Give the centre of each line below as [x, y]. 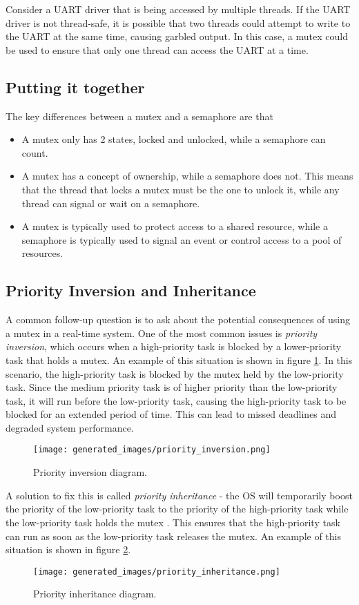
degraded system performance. [70, 427]
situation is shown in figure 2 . [68, 549]
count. [35, 152]
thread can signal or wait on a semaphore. [111, 203]
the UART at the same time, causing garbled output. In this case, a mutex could [177, 36]
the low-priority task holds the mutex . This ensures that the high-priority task [173, 522]
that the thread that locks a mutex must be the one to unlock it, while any [181, 189]
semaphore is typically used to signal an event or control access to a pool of [182, 239]
